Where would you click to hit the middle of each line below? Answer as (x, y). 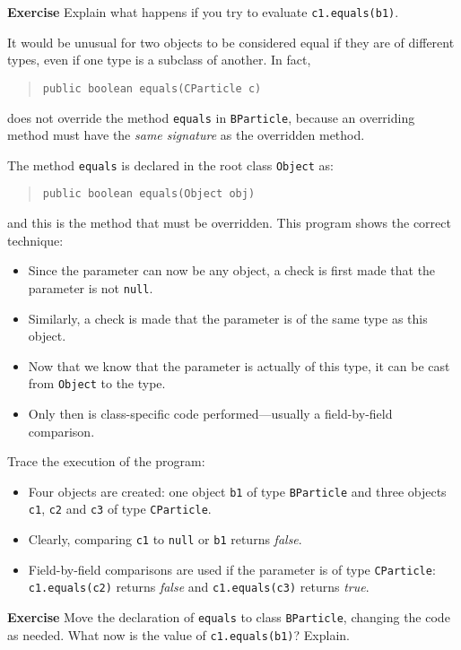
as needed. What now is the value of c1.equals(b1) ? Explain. (178, 634)
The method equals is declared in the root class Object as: (170, 165)
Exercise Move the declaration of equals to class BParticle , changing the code (229, 617)
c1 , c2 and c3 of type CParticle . (120, 509)
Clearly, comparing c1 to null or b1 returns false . (165, 539)
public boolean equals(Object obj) (149, 194)
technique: (35, 240)
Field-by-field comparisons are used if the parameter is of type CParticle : (232, 569)
